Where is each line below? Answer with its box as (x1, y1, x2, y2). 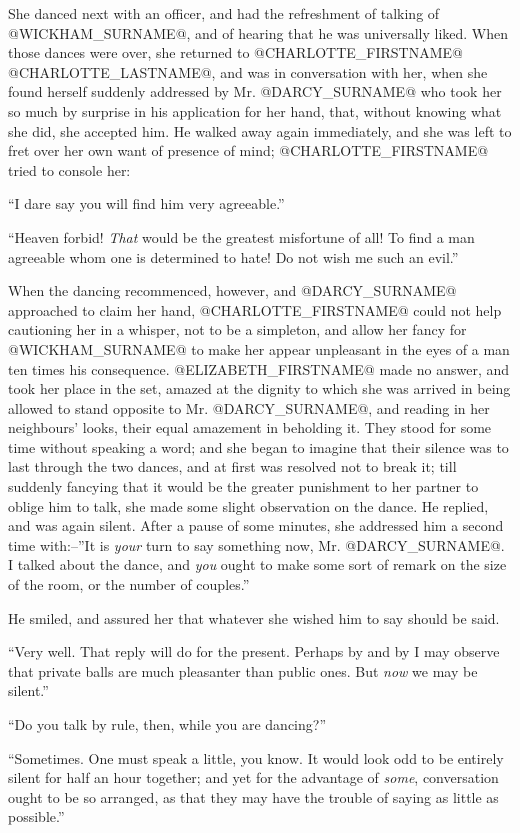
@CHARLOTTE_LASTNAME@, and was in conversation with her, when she (8, 61, 488, 82)
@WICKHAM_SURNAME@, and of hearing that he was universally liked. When (8, 22, 509, 43)
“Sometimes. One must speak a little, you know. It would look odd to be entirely (8, 747, 504, 768)
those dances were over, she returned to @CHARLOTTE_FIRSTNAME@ (8, 42, 463, 63)
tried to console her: (8, 159, 131, 180)
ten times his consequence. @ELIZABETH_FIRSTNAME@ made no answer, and (8, 358, 510, 379)
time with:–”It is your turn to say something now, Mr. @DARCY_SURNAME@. (8, 534, 505, 555)
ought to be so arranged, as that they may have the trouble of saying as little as (8, 786, 499, 807)
